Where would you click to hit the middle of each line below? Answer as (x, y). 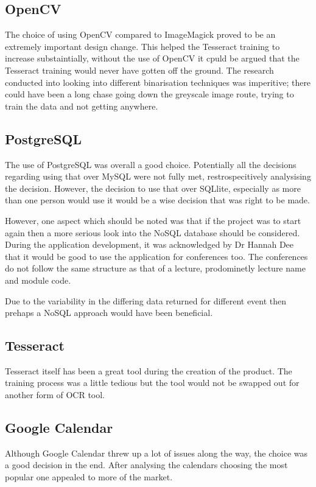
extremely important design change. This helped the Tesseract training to (142, 46)
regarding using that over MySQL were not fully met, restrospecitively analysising (158, 176)
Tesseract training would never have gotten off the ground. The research (139, 70)
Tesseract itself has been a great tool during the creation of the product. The (149, 370)
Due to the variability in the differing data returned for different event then (146, 300)
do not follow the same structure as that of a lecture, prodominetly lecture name (155, 268)
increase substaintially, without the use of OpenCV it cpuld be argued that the (152, 58)
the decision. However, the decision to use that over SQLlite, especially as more (153, 188)
